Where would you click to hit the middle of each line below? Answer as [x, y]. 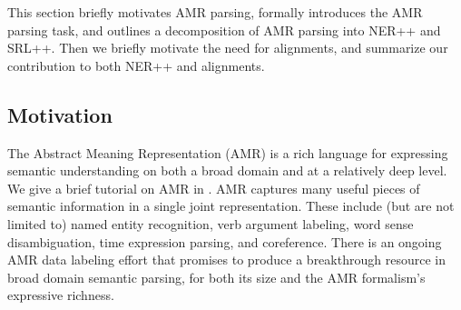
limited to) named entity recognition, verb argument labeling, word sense [211, 223]
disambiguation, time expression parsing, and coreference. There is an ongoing [225, 241]
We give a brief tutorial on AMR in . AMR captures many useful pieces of [214, 188]
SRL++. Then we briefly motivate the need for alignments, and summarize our [228, 48]
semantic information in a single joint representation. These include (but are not [231, 206]
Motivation [60, 114]
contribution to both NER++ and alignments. [136, 65]
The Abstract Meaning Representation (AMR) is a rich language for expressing [228, 152]
